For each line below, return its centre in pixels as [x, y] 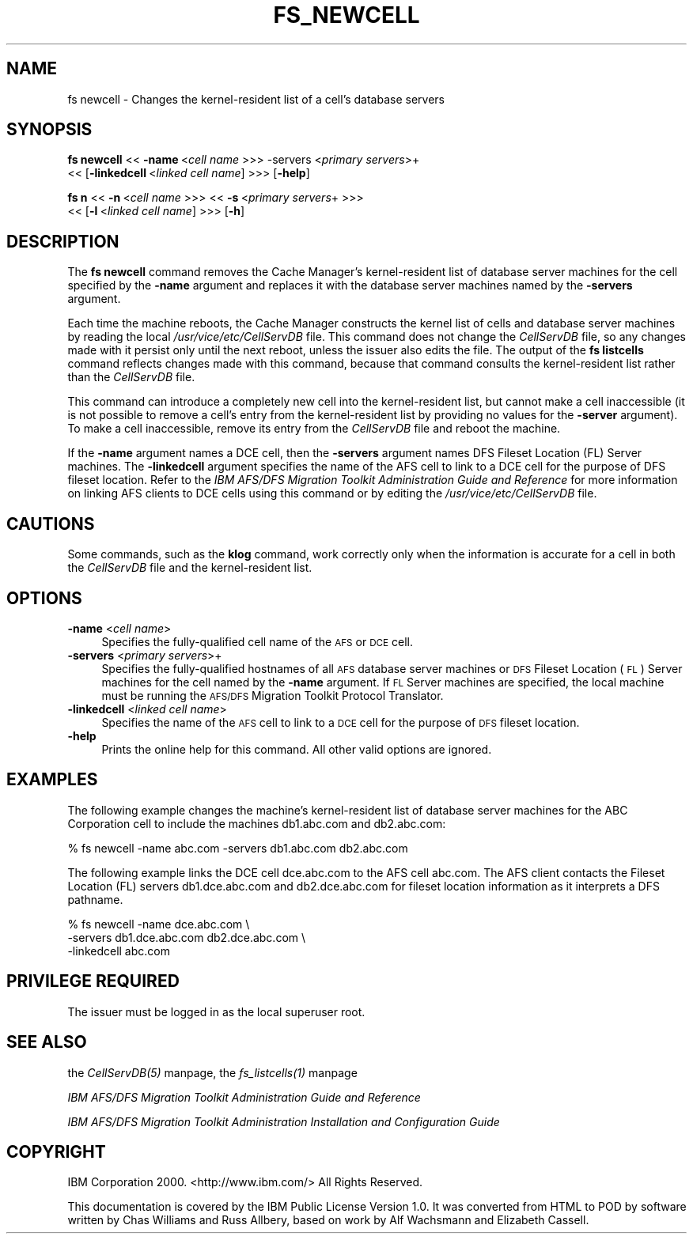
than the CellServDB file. [131, 377]
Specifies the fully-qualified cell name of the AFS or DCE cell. [257, 641]
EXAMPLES [52, 780]
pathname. [95, 899]
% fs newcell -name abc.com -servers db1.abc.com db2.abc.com [238, 848]
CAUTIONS [51, 524]
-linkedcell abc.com [119, 951]
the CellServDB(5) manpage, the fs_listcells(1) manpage [212, 1072]
